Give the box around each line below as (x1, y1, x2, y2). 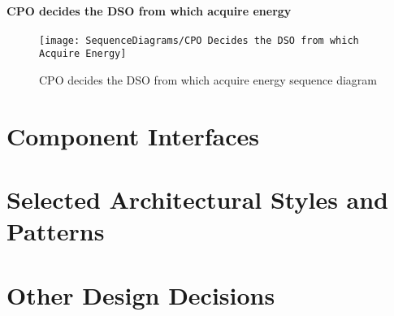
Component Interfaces (6, 119, 259, 152)
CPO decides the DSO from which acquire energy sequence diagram (39, 71, 378, 89)
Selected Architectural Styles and (6, 183, 389, 216)
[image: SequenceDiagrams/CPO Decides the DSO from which (39, 34, 359, 46)
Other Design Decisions (6, 278, 275, 311)
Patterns (6, 214, 105, 248)
